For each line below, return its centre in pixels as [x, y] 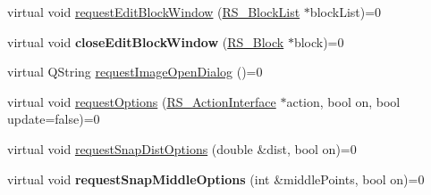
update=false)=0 [54, 119]
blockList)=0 [346, 12]
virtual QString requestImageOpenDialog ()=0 [135, 72]
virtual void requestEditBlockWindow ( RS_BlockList [154, 12]
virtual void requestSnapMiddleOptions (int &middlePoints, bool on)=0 [216, 179]
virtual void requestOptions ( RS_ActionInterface [142, 101]
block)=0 [319, 41]
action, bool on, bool [343, 101]
